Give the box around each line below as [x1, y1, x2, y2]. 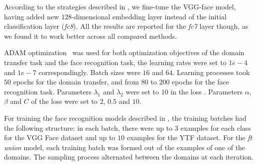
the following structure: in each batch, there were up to [4, 122, 173, 133]
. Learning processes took [172, 67, 250, 77]
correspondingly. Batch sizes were [38, 67, 140, 77]
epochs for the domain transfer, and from [13, 77, 139, 87]
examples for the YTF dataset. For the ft [127, 132, 253, 143]
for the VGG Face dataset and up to [4, 132, 116, 143]
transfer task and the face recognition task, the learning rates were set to [4, 57, 227, 67]
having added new [4, 11, 59, 21]
